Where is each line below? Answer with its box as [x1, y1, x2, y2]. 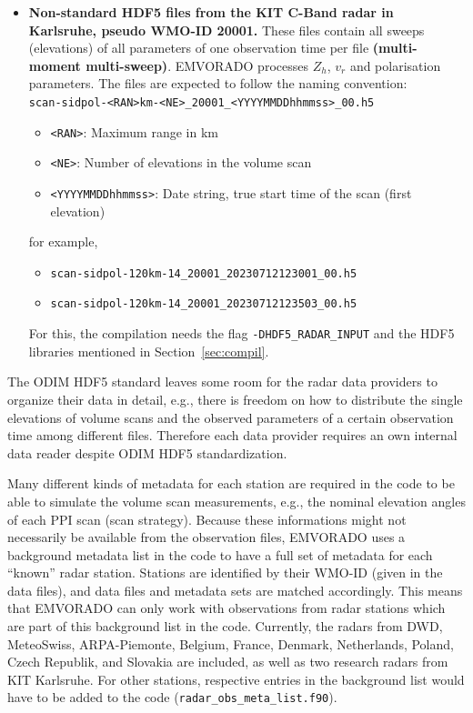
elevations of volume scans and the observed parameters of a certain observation [7, 407, 454, 427]
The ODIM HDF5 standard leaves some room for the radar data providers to [7, 372, 438, 391]
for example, [28, 232, 98, 251]
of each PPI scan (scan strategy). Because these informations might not [7, 509, 407, 528]
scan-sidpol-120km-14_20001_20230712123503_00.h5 [50, 297, 357, 311]
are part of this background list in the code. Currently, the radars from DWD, [7, 617, 443, 636]
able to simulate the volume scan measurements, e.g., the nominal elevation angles [7, 491, 466, 510]
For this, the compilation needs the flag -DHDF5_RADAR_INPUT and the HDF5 [28, 324, 455, 343]
